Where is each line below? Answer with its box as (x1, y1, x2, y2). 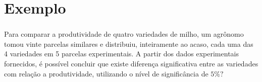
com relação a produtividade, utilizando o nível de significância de (4, 68, 208, 78)
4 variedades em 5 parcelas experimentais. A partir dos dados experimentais (4, 48, 239, 59)
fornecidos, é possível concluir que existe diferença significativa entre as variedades (4, 58, 258, 69)
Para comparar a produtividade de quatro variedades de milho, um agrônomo (4, 29, 244, 39)
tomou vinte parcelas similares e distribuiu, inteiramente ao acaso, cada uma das (4, 38, 253, 49)
